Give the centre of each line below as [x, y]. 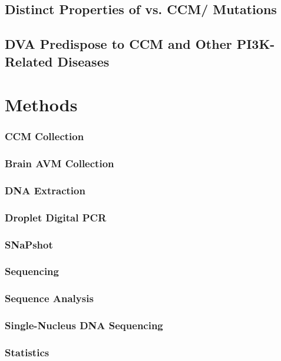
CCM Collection [44, 136]
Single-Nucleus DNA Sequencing [84, 325]
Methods [41, 105]
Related [29, 61]
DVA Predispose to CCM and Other [118, 44]
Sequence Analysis [49, 298]
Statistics [27, 352]
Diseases [83, 61]
